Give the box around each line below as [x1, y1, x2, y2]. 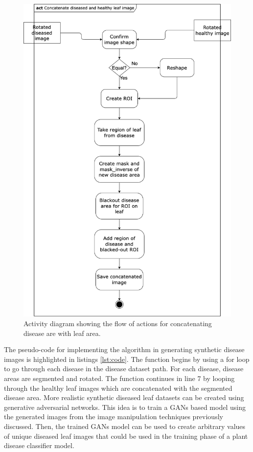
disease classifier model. [4, 440, 74, 451]
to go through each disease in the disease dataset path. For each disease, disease [4, 363, 244, 374]
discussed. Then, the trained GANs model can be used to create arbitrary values [4, 421, 246, 431]
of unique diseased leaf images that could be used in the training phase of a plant [4, 430, 248, 441]
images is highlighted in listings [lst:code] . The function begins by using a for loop [4, 354, 250, 364]
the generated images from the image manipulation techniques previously [4, 411, 223, 422]
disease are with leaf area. [23, 328, 101, 338]
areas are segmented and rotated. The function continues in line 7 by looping [4, 373, 235, 383]
